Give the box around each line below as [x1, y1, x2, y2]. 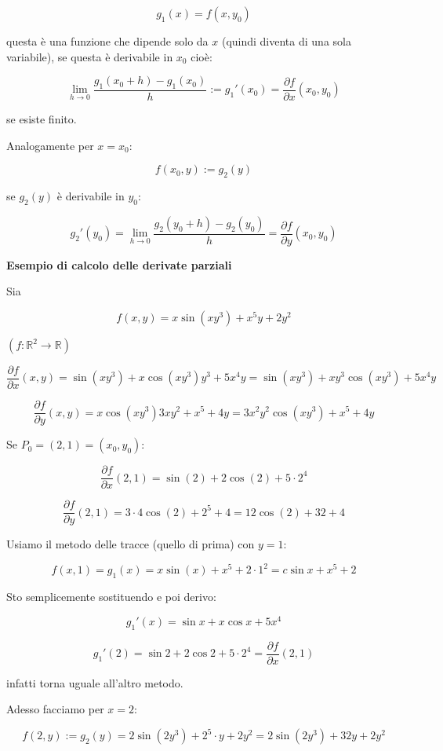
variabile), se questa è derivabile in [6, 48, 173, 64]
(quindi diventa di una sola [221, 33, 351, 49]
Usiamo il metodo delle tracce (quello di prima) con [6, 536, 255, 552]
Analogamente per [6, 137, 94, 153]
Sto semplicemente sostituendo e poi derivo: [6, 588, 216, 605]
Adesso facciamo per [6, 701, 104, 717]
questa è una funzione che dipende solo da [6, 33, 209, 49]
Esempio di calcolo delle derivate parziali [6, 256, 232, 273]
